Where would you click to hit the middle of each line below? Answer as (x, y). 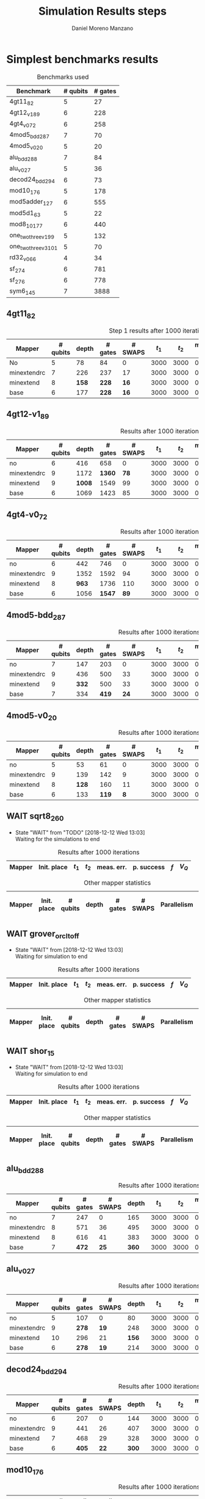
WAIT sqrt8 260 (35, 817)
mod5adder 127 (31, 202)
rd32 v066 (23, 258)
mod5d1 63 (25, 213)
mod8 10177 (26, 224)
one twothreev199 (32, 236)
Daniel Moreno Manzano (103, 28)
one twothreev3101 (34, 247)
